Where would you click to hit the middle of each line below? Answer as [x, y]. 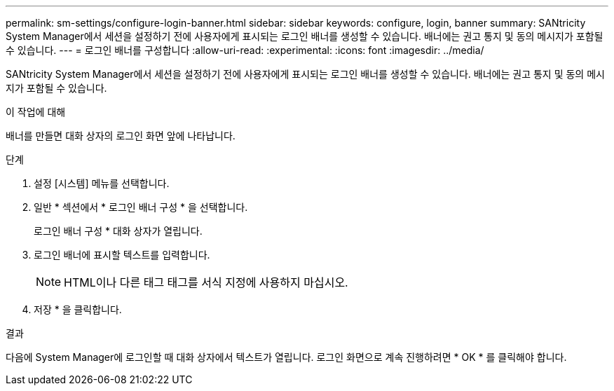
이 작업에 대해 [36, 112]
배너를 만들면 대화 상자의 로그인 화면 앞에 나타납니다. [121, 136]
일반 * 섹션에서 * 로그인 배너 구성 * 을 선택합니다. [141, 207]
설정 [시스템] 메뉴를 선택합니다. [102, 183]
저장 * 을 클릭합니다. [78, 309]
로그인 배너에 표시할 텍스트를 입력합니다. [122, 255]
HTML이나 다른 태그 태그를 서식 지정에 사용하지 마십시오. [206, 282]
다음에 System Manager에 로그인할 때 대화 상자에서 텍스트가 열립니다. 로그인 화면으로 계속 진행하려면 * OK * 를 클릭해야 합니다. [286, 357]
